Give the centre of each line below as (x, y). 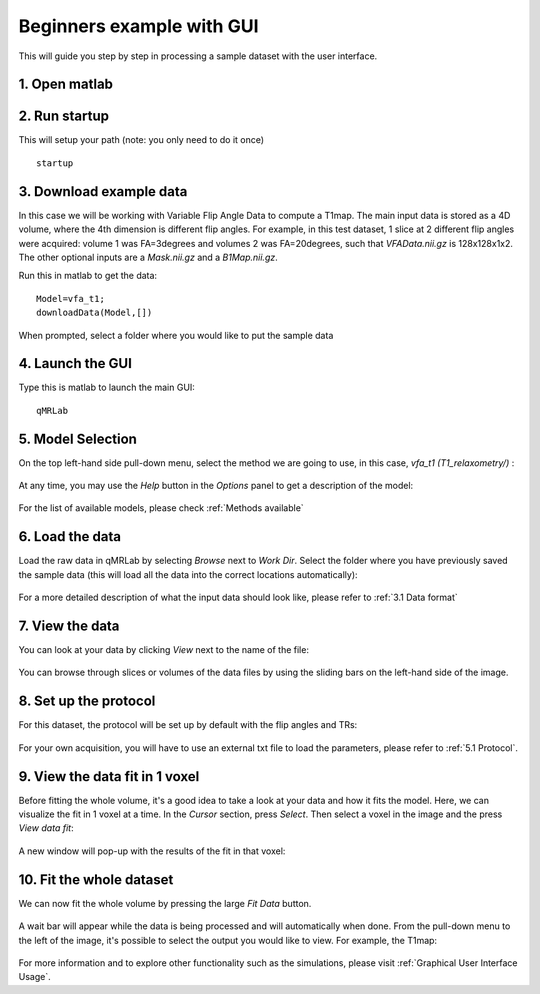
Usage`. (34, 977)
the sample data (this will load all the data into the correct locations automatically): (188, 574)
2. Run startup (64, 116)
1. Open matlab (66, 84)
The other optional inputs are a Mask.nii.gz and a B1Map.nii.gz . (148, 257)
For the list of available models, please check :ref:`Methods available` (161, 508)
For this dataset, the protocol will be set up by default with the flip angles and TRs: (188, 725)
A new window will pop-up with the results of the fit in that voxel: (152, 851)
